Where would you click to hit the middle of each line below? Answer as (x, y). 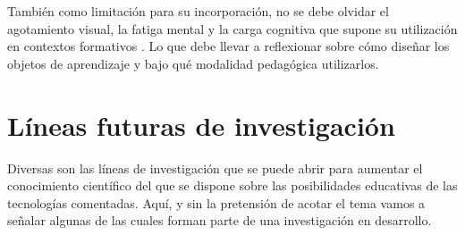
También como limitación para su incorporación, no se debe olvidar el (198, 11)
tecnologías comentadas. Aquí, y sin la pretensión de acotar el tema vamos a (216, 202)
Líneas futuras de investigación (201, 125)
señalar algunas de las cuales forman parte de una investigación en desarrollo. (220, 220)
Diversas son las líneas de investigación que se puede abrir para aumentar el (215, 168)
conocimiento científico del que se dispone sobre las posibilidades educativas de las (232, 185)
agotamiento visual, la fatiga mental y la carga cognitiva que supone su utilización (232, 28)
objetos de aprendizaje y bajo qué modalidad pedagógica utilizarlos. (193, 63)
